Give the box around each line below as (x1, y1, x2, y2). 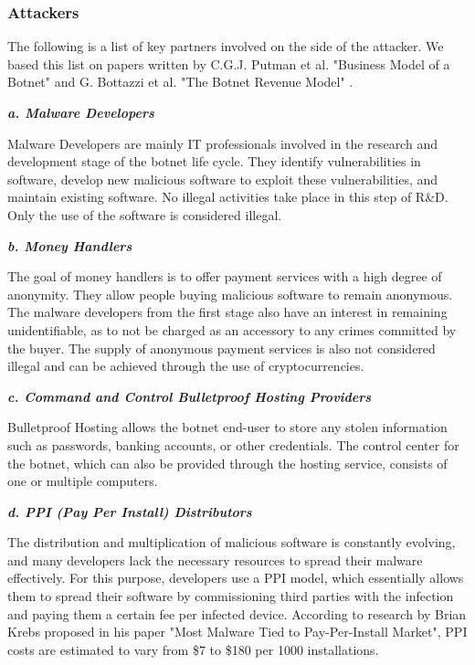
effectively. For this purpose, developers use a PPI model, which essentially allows (7, 568, 464, 587)
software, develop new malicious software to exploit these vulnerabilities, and (7, 169, 438, 188)
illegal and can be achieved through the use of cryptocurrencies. (7, 356, 364, 375)
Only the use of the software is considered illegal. (7, 205, 282, 224)
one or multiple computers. (7, 471, 158, 491)
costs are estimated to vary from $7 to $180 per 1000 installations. (7, 639, 379, 659)
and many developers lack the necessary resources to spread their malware (7, 550, 423, 569)
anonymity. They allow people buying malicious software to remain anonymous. (7, 284, 453, 303)
